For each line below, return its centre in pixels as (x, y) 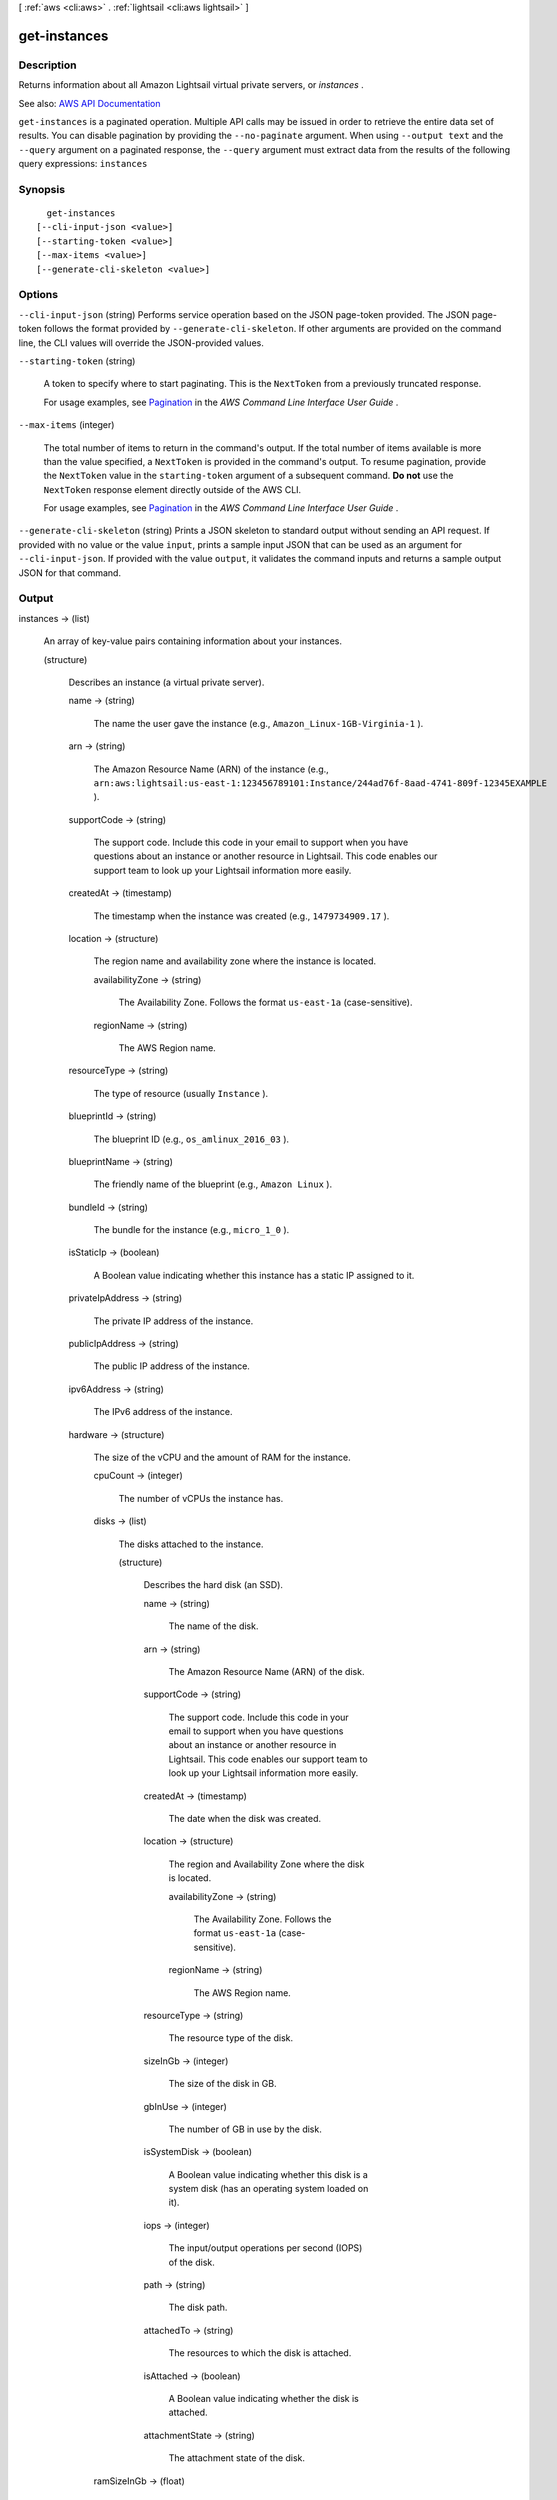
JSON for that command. (70, 572)
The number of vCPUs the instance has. (201, 1498)
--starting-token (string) (77, 361)
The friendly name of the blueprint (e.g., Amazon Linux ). (213, 1184)
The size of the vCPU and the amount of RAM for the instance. (222, 1457)
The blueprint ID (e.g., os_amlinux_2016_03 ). (191, 1139)
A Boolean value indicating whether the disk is (263, 2398)
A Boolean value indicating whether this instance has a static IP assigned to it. (254, 1275)
